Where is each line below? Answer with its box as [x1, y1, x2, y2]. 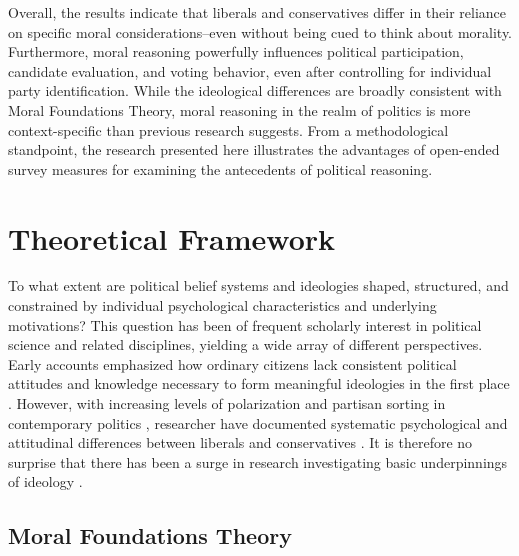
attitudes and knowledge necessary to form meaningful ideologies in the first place [8, 373, 510, 394]
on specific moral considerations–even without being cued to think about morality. [8, 21, 512, 42]
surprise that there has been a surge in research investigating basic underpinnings [8, 451, 508, 472]
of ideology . [8, 471, 83, 492]
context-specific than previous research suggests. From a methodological [8, 119, 449, 140]
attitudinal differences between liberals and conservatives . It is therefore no [8, 432, 473, 453]
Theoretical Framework [8, 217, 336, 258]
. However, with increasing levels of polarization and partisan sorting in [8, 393, 446, 414]
